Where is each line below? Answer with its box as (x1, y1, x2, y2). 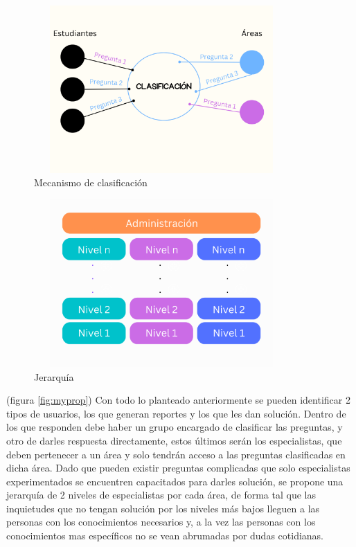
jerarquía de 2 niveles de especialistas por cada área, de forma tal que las (6, 487, 316, 502)
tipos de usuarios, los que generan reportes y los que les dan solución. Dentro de (6, 406, 346, 420)
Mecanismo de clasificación (34, 175, 148, 190)
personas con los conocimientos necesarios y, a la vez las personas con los (6, 514, 316, 529)
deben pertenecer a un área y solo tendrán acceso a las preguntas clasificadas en (6, 447, 346, 461)
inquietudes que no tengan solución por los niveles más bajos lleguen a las (6, 501, 320, 515)
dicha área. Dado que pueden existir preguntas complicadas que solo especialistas (6, 460, 350, 475)
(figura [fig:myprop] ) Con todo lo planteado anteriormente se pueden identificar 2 (6, 393, 350, 407)
